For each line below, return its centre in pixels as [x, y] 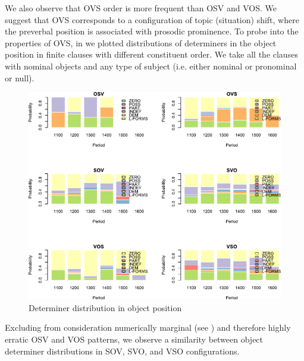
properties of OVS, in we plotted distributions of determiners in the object [141, 42]
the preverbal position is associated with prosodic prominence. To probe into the [152, 31]
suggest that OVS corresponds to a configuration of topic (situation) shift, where [152, 19]
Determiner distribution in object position [105, 307]
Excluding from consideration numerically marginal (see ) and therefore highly [148, 327]
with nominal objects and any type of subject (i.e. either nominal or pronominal [151, 66]
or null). [20, 77]
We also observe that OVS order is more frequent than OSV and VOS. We [141, 8]
